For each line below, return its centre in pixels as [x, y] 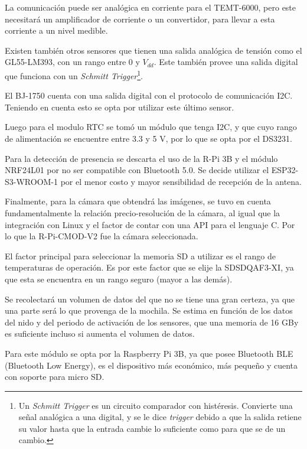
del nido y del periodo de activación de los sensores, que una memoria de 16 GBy [152, 322]
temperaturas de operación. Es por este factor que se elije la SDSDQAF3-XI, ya [149, 267]
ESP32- [285, 170]
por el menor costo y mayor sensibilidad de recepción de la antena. [181, 181]
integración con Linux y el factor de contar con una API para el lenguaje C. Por [150, 224]
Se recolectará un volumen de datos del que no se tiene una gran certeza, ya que [150, 299]
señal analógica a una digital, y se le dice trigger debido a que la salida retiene [160, 417]
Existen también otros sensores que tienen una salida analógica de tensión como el [153, 50]
